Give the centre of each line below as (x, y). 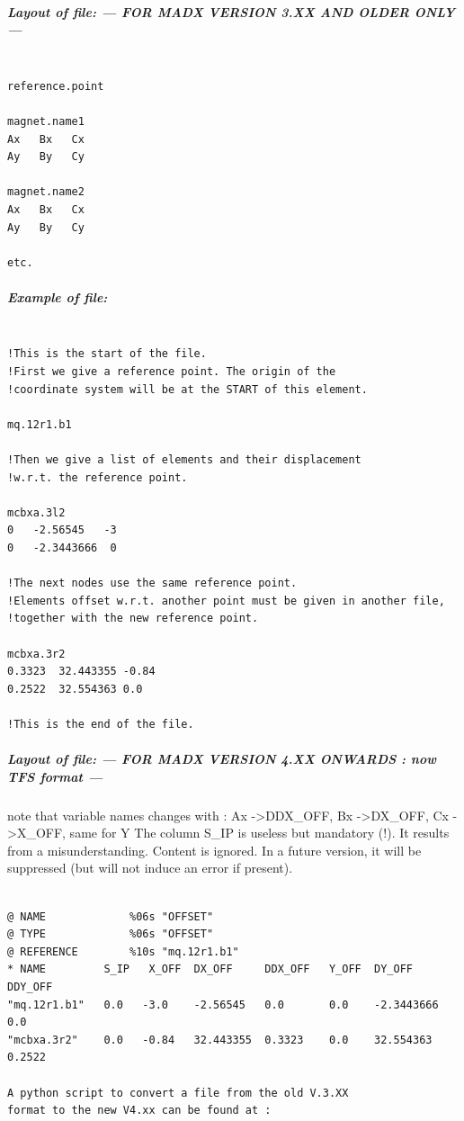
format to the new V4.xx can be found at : (139, 1111)
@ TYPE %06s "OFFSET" (111, 934)
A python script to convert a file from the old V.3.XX (178, 1093)
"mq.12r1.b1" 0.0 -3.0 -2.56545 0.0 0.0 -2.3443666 (223, 1004)
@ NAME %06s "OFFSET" (111, 916)
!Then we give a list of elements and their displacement (184, 460)
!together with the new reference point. (133, 619)
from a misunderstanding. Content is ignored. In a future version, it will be (214, 850)
